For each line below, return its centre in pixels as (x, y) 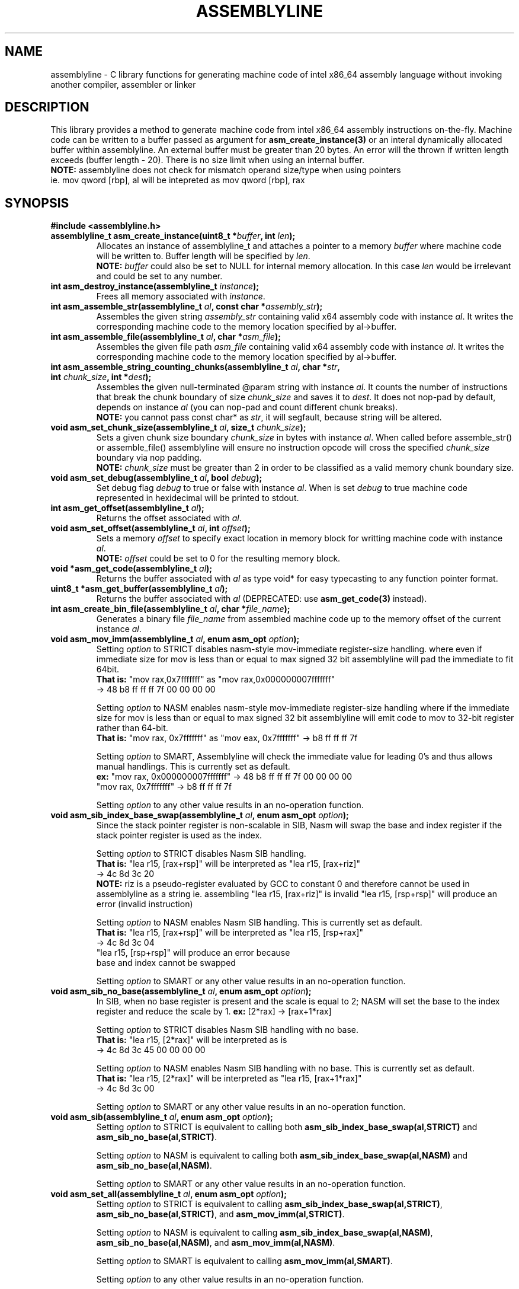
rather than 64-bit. (132, 728)
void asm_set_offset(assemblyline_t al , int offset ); (150, 528)
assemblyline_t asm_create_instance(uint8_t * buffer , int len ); (173, 236)
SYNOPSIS (37, 203)
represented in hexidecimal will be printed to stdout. (198, 498)
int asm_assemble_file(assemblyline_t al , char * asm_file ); (166, 337)
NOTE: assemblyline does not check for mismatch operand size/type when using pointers (226, 170)
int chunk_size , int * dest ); (101, 377)
